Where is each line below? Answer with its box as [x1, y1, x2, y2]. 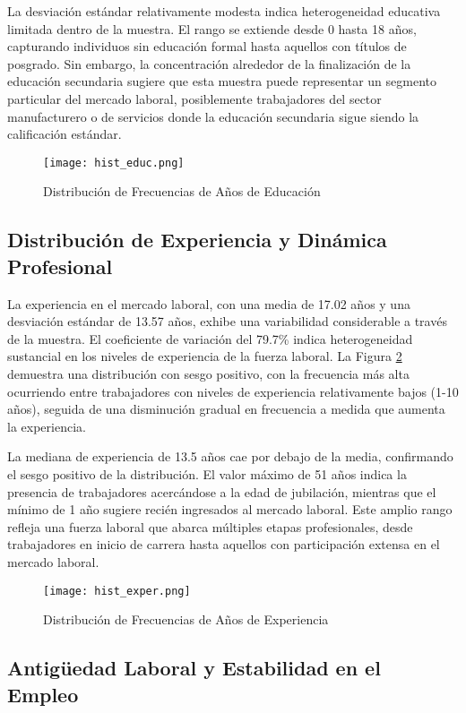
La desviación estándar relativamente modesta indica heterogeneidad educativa [7, 2, 441, 20]
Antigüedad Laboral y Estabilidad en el [7, 654, 381, 682]
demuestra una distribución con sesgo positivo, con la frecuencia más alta [7, 364, 410, 382]
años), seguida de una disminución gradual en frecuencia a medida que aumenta [7, 399, 445, 418]
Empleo [7, 680, 79, 708]
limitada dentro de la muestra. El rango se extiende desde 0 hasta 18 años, [7, 19, 417, 38]
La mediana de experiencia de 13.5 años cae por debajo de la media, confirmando [7, 447, 453, 466]
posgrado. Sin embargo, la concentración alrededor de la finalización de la [7, 54, 411, 73]
